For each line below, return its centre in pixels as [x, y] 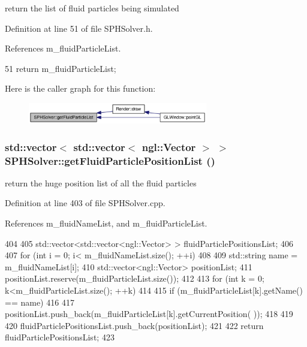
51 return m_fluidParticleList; [61, 68]
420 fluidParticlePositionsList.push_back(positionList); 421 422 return [134, 325]
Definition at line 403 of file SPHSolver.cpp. [85, 203]
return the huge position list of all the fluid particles [101, 182]
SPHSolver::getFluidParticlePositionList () [110, 160]
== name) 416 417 [40, 302]
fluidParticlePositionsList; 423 [60, 337]
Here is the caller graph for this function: [80, 88]
